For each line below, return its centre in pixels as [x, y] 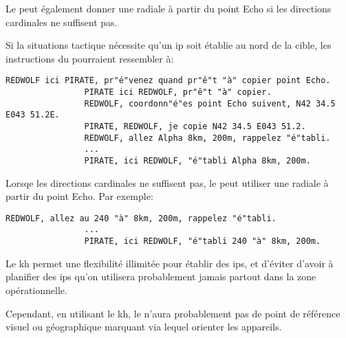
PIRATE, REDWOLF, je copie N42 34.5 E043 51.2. [195, 126]
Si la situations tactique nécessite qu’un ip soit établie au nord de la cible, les [169, 45]
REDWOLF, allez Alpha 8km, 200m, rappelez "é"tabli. [207, 138]
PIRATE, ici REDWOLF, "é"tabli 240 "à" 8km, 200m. [203, 241]
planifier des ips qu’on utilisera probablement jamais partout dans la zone [161, 277]
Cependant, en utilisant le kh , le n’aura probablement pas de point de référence [173, 313]
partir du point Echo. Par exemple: [79, 196]
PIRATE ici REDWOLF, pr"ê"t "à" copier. [178, 92]
